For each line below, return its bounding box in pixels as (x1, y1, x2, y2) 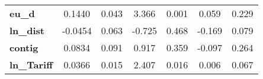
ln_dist (9, 24, 44, 37)
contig (9, 41, 39, 54)
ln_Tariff (9, 58, 53, 71)
